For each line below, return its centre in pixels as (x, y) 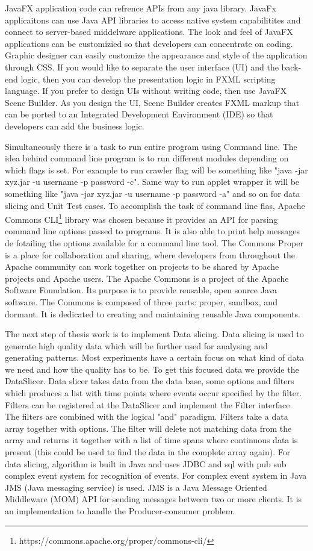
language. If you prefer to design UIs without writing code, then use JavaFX (146, 91)
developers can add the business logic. (75, 126)
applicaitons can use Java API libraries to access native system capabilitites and (153, 20)
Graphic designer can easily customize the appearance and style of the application (156, 55)
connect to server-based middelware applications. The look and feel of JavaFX (149, 32)
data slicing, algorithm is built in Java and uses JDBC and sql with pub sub (146, 463)
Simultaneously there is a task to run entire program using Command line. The (151, 146)
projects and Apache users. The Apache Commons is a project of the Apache (147, 278)
